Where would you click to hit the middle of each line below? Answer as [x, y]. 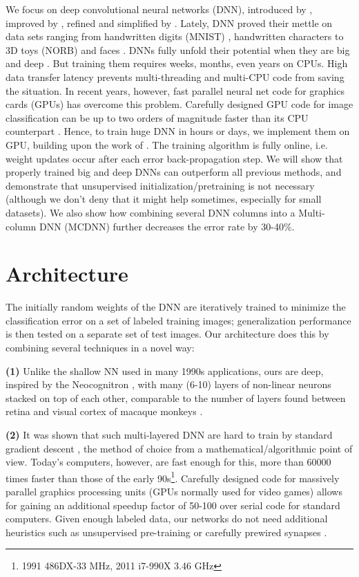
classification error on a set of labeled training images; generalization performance [178, 320]
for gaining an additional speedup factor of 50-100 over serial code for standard [173, 505]
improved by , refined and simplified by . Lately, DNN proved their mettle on [169, 22]
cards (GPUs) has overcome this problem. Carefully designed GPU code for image [179, 104]
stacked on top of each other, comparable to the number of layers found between [176, 397]
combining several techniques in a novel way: [100, 347]
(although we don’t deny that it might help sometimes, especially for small [164, 199]
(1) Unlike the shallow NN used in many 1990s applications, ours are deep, [165, 370]
